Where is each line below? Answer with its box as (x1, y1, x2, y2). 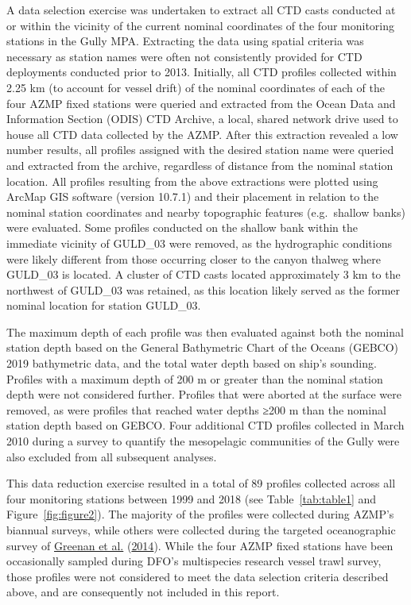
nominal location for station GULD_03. (6, 297, 201, 314)
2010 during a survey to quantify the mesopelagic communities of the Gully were (6, 433, 400, 449)
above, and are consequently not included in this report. (6, 584, 280, 600)
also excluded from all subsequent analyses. (6, 448, 217, 464)
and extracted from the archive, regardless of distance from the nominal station (6, 156, 394, 173)
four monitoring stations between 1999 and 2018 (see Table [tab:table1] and (6, 490, 377, 507)
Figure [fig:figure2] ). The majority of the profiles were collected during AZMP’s (6, 506, 394, 522)
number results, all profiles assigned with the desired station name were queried (6, 141, 394, 158)
